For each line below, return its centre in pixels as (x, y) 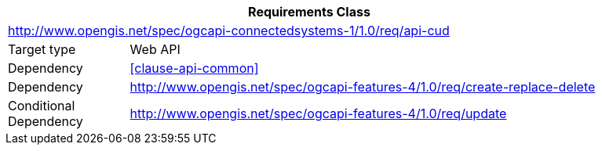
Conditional (42, 106)
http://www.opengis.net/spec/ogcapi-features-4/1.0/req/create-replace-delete (363, 87)
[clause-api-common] (194, 68)
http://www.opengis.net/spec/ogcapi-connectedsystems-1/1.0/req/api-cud (229, 31)
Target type (42, 49)
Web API (155, 49)
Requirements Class (309, 12)
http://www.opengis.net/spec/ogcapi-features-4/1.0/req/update (318, 113)
